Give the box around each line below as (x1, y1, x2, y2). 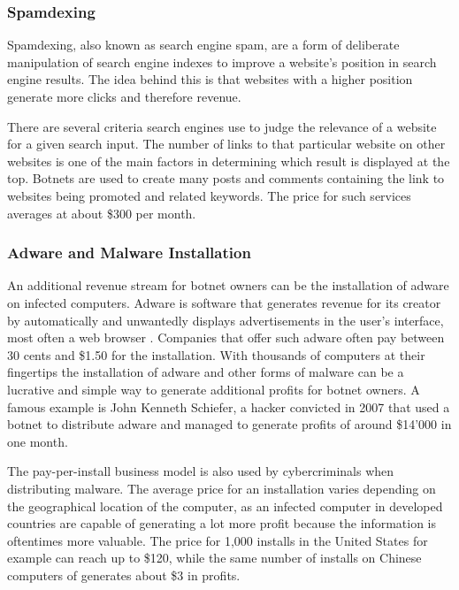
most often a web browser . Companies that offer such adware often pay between (7, 328, 445, 347)
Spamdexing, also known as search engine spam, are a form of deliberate (7, 35, 400, 54)
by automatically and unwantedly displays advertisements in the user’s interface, (7, 310, 444, 329)
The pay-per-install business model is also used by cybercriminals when (7, 462, 394, 480)
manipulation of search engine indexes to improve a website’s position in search (7, 52, 437, 71)
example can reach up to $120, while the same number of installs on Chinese (7, 548, 422, 567)
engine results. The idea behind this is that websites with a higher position (7, 70, 413, 88)
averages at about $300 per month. (7, 203, 196, 222)
